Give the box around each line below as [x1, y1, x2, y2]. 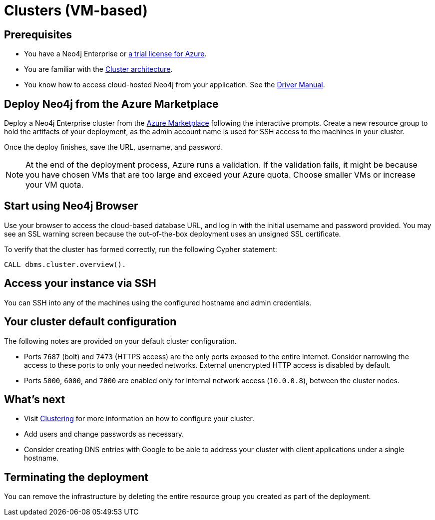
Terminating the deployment [4, 471, 148, 484]
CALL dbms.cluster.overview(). [4, 260, 126, 268]
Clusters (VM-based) [4, 2, 148, 19]
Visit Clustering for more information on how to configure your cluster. [24, 414, 255, 423]
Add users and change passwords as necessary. [24, 430, 184, 439]
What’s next [4, 393, 65, 406]
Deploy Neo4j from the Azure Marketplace [4, 97, 219, 110]
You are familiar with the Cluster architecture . [24, 65, 173, 74]
